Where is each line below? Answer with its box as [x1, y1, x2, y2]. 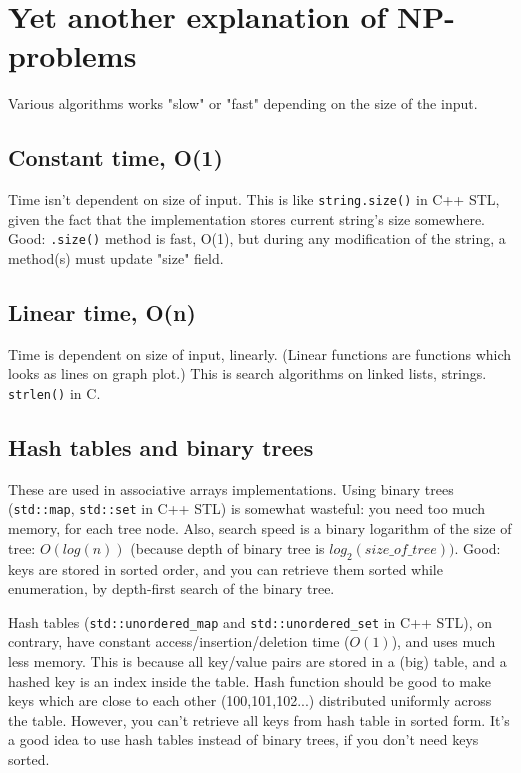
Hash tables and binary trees [8, 432, 314, 463]
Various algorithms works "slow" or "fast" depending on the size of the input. [8, 93, 478, 114]
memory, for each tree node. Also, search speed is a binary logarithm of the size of [8, 518, 512, 539]
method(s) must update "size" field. [8, 248, 224, 269]
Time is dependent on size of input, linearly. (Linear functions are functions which [8, 343, 512, 364]
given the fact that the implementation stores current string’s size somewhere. [8, 208, 485, 229]
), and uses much [391, 631, 496, 652]
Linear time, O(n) [8, 297, 196, 327]
